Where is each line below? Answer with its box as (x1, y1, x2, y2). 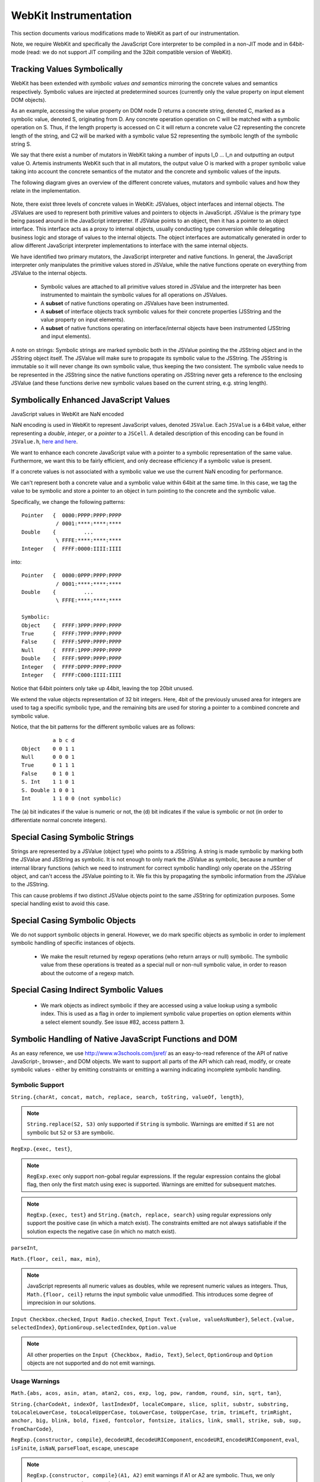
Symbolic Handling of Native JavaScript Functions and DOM (11, 1034, 238, 1044)
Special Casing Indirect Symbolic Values (11, 985, 164, 995)
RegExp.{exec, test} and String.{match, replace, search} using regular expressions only (27, 1211, 272, 1218)
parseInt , (11, 1244, 38, 1251)
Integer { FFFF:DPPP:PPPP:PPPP (21, 663, 121, 670)
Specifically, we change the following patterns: (11, 498, 126, 505)
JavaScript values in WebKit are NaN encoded (11, 411, 124, 418)
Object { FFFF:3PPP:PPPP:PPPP (21, 622, 121, 628)
